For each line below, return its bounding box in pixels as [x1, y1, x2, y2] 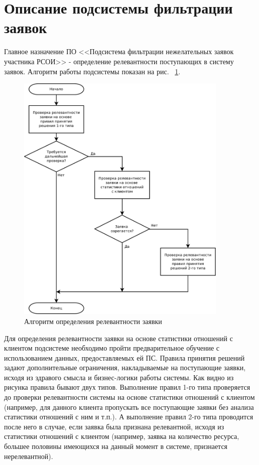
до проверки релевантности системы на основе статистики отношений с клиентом [4, 392, 255, 402]
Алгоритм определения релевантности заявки [24, 316, 162, 326]
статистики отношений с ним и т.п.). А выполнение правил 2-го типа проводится [4, 411, 253, 422]
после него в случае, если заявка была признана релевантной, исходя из [4, 421, 224, 431]
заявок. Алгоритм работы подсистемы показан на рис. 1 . [4, 66, 181, 76]
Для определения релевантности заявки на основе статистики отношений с [4, 333, 233, 343]
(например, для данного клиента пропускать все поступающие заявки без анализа [4, 401, 254, 412]
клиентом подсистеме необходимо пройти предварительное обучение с [4, 343, 220, 353]
